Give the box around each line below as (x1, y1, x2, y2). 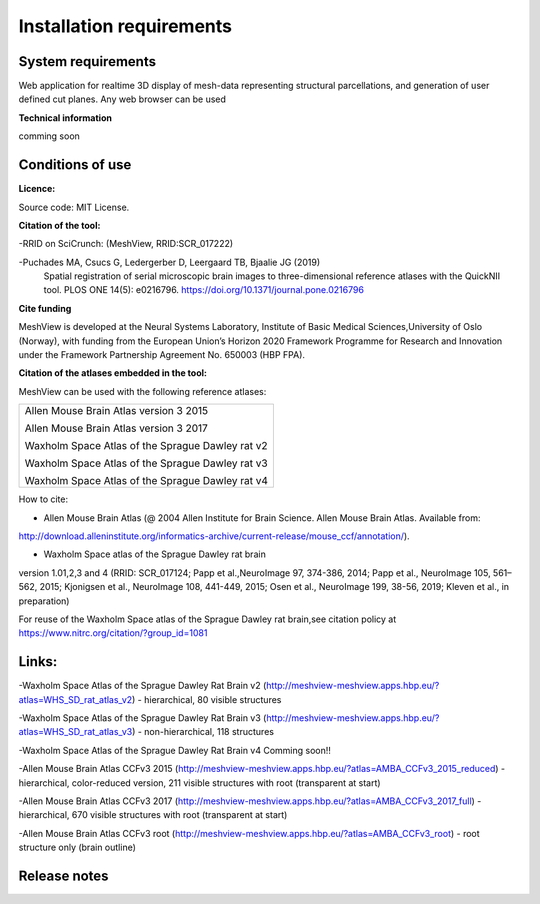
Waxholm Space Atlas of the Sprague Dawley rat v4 (24, 474, 269, 488)
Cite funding (18, 302, 72, 314)
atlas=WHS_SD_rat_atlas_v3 (18, 726, 133, 738)
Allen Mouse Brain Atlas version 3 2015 (24, 404, 209, 418)
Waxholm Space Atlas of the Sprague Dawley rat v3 (24, 456, 269, 470)
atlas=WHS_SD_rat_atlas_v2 (18, 693, 133, 705)
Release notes (18, 867, 109, 884)
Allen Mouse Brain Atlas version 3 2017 (24, 421, 209, 435)
